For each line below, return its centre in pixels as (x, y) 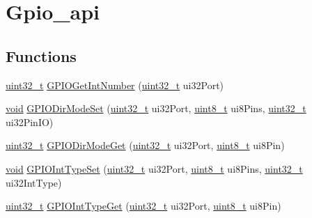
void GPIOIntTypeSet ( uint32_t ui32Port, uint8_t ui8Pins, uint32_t (154, 168)
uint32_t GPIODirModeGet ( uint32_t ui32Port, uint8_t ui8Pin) (145, 145)
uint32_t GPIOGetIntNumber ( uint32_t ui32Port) (115, 85)
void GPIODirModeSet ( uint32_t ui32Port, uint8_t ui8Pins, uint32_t (156, 108)
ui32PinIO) (30, 122)
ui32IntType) (34, 182)
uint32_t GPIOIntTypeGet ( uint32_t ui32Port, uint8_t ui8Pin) (143, 206)
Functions (41, 55)
